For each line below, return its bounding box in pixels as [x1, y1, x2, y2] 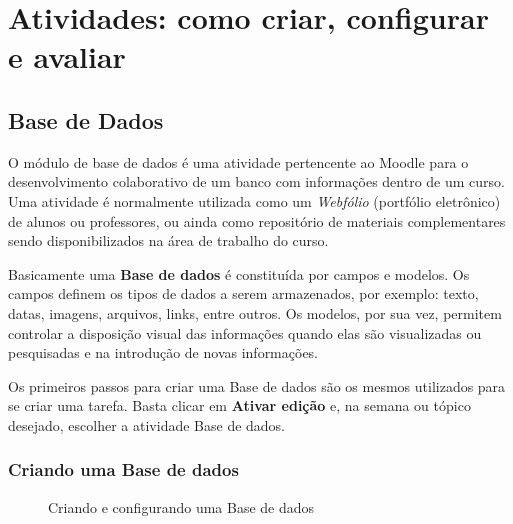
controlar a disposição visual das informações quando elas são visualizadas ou [8, 322, 482, 343]
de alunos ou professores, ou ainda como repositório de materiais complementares [8, 210, 506, 231]
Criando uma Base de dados [8, 457, 239, 482]
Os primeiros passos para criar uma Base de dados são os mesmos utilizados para [8, 375, 506, 396]
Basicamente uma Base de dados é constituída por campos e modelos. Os [8, 263, 470, 284]
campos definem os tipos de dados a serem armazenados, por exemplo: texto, [8, 283, 479, 304]
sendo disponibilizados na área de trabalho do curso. [8, 230, 329, 251]
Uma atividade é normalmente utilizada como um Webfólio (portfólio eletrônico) [8, 190, 501, 211]
